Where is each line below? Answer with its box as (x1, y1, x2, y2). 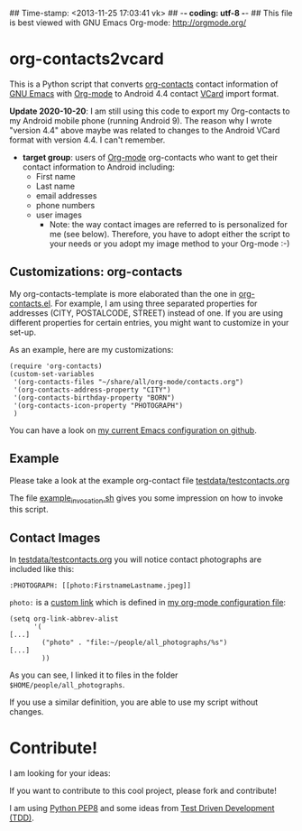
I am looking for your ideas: (9, 768, 111, 779)
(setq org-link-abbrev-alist (9, 614, 119, 623)
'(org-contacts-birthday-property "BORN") (13, 392, 176, 402)
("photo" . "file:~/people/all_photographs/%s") (41, 638, 228, 648)
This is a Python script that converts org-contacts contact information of (9, 78, 279, 89)
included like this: (9, 564, 75, 575)
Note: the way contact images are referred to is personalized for (49, 218, 288, 229)
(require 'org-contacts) (9, 361, 103, 371)
